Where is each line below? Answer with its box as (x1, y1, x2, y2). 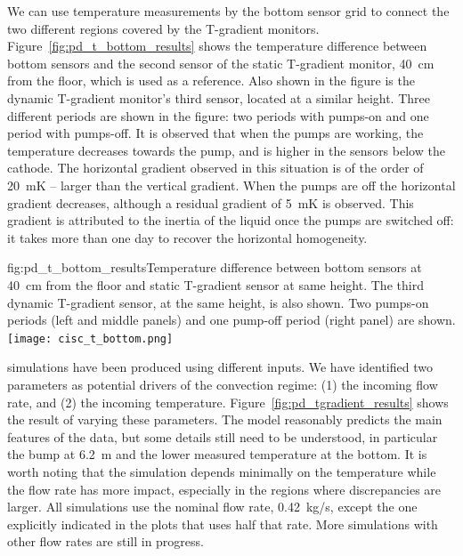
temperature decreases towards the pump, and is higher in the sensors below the (7, 141, 445, 159)
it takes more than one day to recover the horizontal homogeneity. (7, 228, 368, 246)
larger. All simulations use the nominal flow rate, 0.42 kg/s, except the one (7, 497, 418, 516)
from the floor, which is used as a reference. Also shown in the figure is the (7, 71, 415, 90)
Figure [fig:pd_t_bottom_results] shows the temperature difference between (7, 36, 427, 55)
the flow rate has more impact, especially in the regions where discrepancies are (7, 479, 442, 498)
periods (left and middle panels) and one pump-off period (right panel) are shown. (7, 310, 456, 329)
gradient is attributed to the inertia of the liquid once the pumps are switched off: (7, 211, 454, 230)
